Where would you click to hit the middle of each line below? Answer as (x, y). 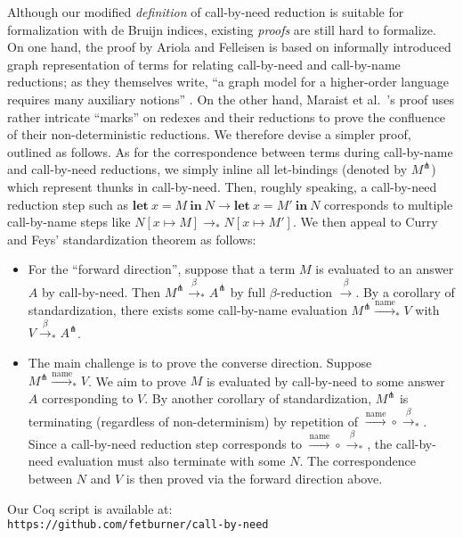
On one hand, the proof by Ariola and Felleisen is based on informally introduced (229, 47)
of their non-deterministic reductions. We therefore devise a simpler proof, (209, 134)
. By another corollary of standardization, (258, 398)
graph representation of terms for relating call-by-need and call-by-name (204, 64)
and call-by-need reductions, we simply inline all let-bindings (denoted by (207, 169)
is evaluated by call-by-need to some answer (325, 381)
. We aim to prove (137, 381)
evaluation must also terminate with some (171, 461)
